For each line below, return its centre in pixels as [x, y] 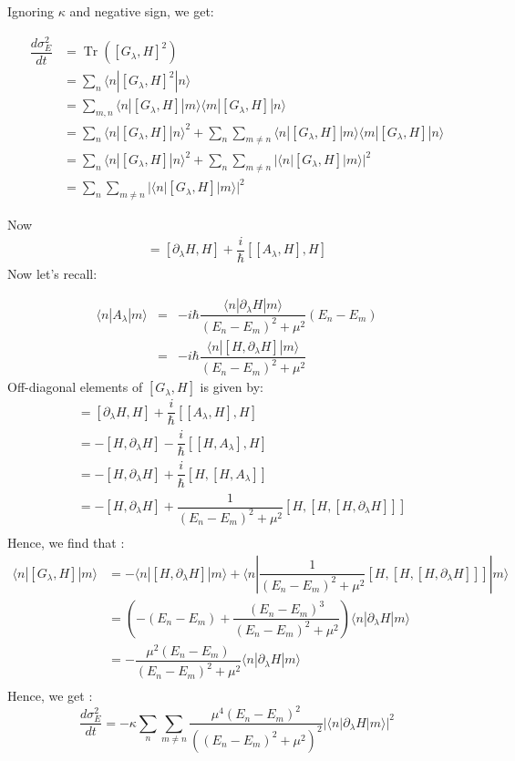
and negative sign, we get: [142, 11]
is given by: [232, 387]
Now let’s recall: [52, 273]
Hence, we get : [50, 696]
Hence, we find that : [66, 542]
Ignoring [31, 11]
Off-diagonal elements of [75, 387]
